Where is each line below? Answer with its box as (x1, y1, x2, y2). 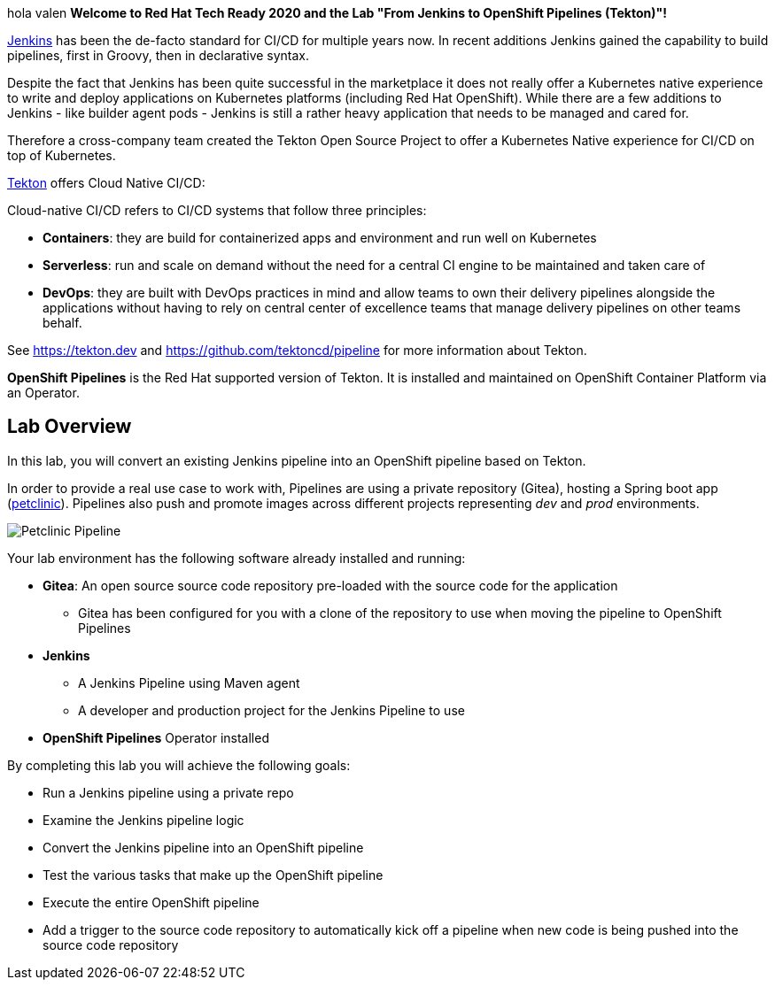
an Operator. (7, 385, 80, 400)
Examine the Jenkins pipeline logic (43, 812, 244, 828)
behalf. (43, 315, 82, 330)
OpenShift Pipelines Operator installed (43, 729, 269, 745)
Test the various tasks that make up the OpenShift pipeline (43, 867, 384, 883)
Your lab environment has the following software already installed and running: (7, 550, 466, 566)
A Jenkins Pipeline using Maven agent (78, 675, 300, 690)
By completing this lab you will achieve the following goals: (7, 757, 351, 773)
